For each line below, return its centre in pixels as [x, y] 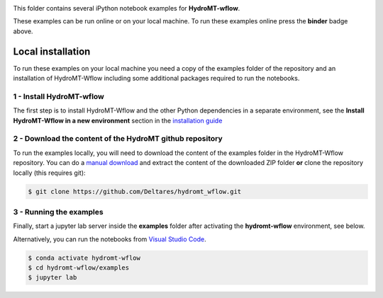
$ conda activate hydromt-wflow [84, 258]
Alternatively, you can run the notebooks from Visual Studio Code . [110, 239]
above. [23, 31]
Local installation [52, 51]
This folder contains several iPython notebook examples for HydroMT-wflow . [127, 8]
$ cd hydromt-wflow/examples [79, 268]
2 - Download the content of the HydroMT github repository [118, 139]
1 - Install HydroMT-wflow [59, 96]
